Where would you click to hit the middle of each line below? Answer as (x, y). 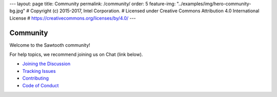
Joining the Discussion (46, 64)
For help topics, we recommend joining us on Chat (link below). (76, 54)
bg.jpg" (17, 11)
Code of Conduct (41, 85)
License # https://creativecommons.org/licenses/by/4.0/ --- (73, 18)
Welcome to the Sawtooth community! (50, 45)
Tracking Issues (39, 71)
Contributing (35, 78)
